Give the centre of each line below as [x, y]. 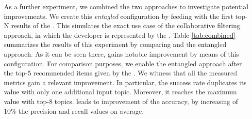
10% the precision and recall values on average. [74, 111]
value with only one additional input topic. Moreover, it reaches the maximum [120, 92]
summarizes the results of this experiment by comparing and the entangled [115, 44]
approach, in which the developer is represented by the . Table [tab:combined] [120, 35]
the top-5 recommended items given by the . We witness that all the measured [121, 73]
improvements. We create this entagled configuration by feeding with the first [119, 16]
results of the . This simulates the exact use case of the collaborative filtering [126, 25]
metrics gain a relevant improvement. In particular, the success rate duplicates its [125, 82]
